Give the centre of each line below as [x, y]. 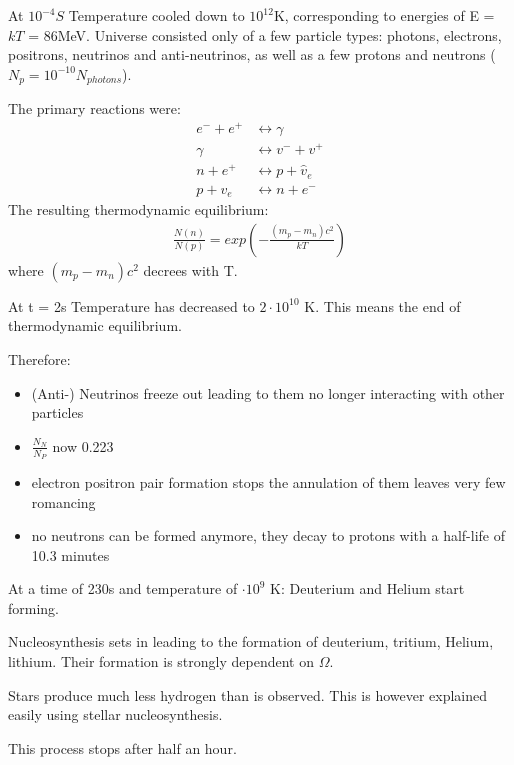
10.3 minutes [70, 554]
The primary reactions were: [94, 108]
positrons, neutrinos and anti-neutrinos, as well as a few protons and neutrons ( [252, 54]
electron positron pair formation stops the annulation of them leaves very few [268, 481]
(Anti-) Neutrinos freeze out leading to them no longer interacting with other [268, 392]
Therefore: [39, 358]
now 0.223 [83, 445]
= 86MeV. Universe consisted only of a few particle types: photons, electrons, [265, 34]
